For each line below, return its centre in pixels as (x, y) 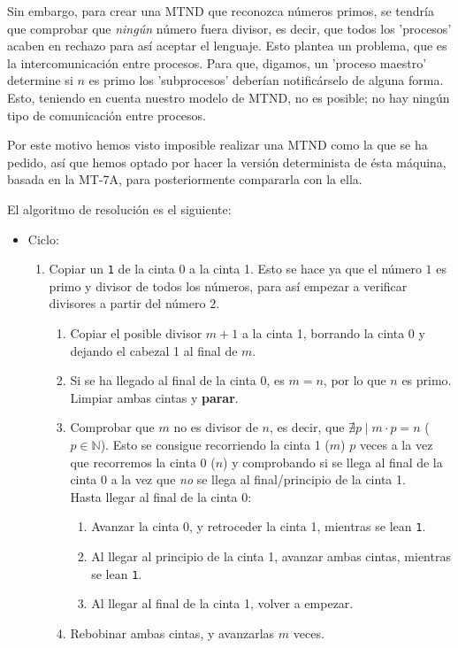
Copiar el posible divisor (136, 332)
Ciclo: (43, 239)
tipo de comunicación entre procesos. (107, 115)
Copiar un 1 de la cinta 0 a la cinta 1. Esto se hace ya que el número (235, 269)
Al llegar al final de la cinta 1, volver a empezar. (222, 603)
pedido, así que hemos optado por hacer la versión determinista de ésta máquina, (227, 162)
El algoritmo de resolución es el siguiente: (119, 208)
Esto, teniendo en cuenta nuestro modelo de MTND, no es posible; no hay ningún (229, 97)
